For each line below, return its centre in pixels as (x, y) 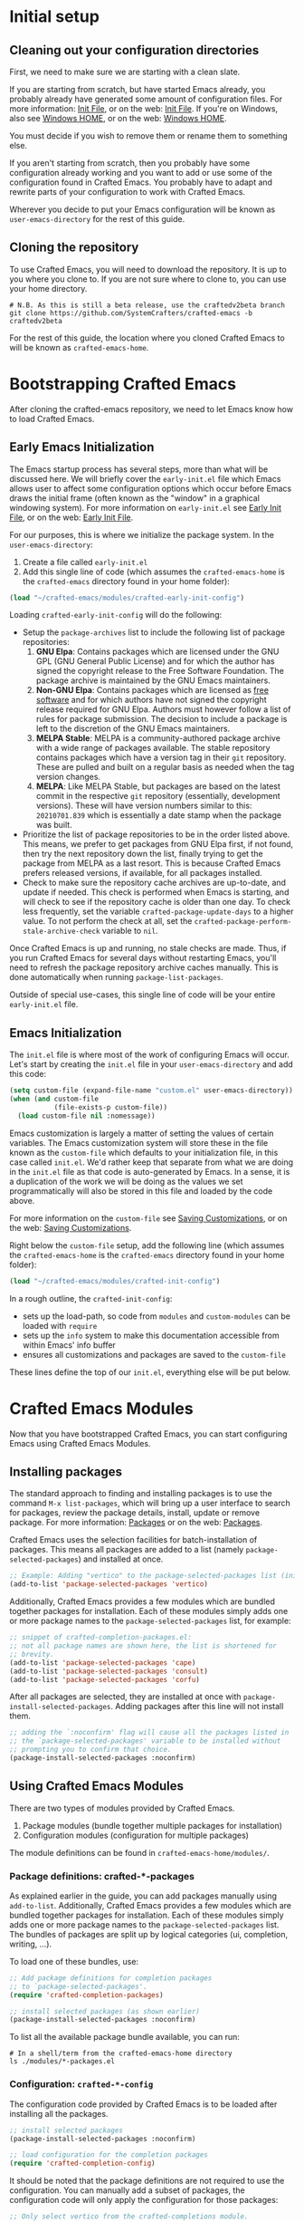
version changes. (68, 777)
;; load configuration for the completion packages (109, 2155)
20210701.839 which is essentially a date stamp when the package (159, 815)
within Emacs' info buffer (69, 1345)
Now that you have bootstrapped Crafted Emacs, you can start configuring (148, 1434)
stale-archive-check (61, 932)
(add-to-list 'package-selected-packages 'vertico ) (109, 1584)
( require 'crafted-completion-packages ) (87, 1995)
